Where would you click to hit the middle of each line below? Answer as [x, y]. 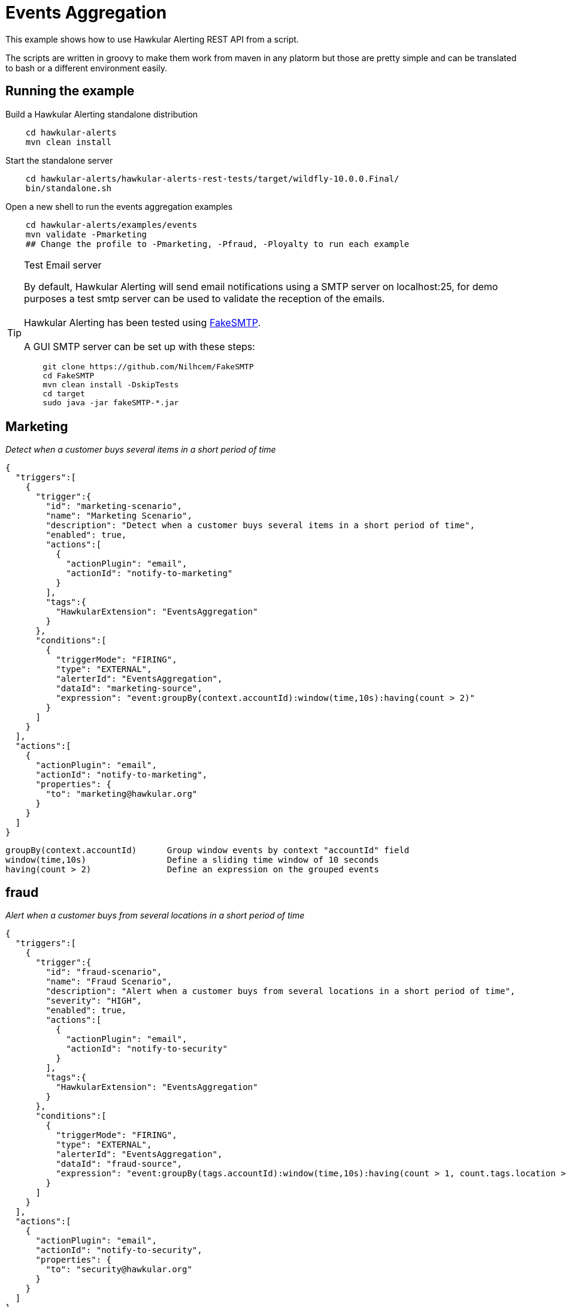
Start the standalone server [59, 160]
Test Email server [63, 265]
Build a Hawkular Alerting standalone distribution [102, 114]
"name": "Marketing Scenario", [119, 516]
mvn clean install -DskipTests [111, 384]
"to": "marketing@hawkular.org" [122, 794]
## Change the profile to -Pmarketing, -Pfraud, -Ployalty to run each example [217, 244]
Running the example [70, 91]
